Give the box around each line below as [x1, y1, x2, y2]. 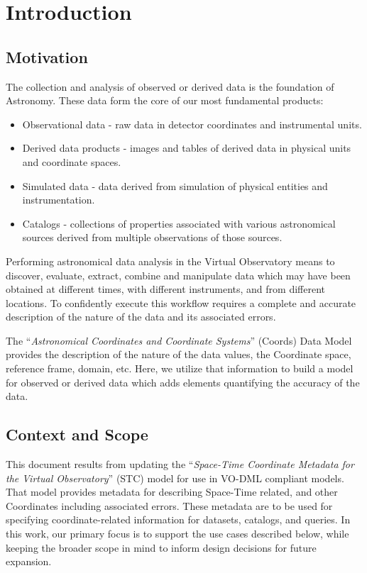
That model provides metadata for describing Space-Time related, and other [6, 484, 338, 499]
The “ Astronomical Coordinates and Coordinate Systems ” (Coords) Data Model [6, 333, 352, 347]
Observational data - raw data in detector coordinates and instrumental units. [22, 116, 362, 131]
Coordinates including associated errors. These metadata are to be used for [6, 498, 333, 513]
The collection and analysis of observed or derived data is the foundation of [6, 79, 334, 94]
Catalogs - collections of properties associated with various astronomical [22, 216, 336, 230]
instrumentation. [22, 192, 95, 207]
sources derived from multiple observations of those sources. [22, 230, 283, 245]
